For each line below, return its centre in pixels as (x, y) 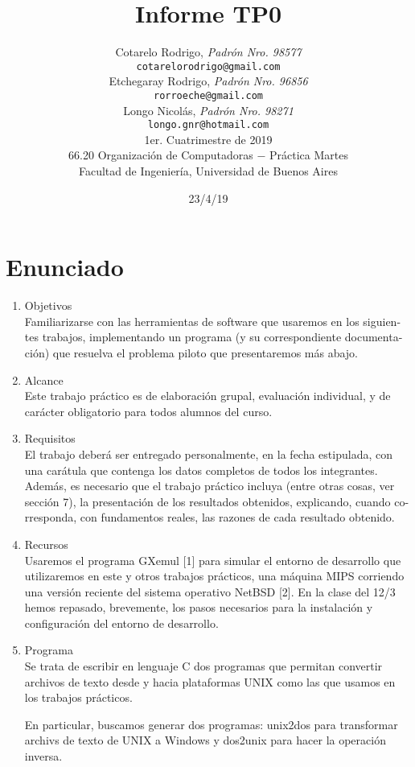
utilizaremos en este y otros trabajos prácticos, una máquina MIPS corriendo (214, 576)
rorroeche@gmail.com (208, 95)
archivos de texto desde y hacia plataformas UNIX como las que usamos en (210, 681)
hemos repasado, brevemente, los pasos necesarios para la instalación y (199, 607)
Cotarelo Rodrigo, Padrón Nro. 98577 (208, 52)
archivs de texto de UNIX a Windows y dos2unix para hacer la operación (205, 740)
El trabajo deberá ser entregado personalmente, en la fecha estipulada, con (208, 454)
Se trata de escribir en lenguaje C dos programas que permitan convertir (203, 666)
